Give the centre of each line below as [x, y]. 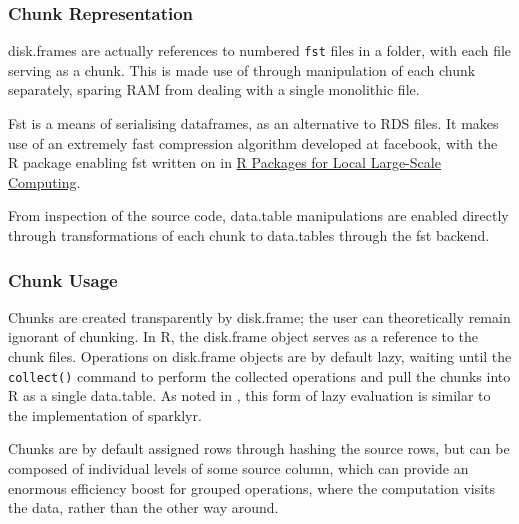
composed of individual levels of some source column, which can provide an [238, 468]
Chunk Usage [63, 279]
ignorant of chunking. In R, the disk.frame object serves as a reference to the [243, 336]
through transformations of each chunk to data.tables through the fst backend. [249, 235]
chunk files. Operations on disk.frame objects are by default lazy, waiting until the [260, 356]
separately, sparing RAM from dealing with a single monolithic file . [214, 89]
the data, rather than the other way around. [143, 507]
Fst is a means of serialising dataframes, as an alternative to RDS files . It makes [253, 123]
